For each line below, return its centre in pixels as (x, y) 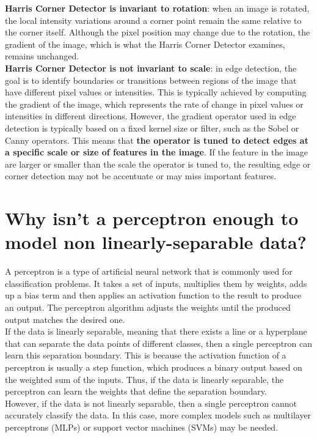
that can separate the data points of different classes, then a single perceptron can (159, 343)
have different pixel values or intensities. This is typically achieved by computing (156, 92)
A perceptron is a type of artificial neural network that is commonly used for (149, 271)
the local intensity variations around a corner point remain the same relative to (153, 20)
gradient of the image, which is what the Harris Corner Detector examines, (145, 44)
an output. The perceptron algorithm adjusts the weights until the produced (148, 307)
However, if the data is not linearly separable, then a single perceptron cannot (151, 403)
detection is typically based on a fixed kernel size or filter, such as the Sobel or (152, 128)
